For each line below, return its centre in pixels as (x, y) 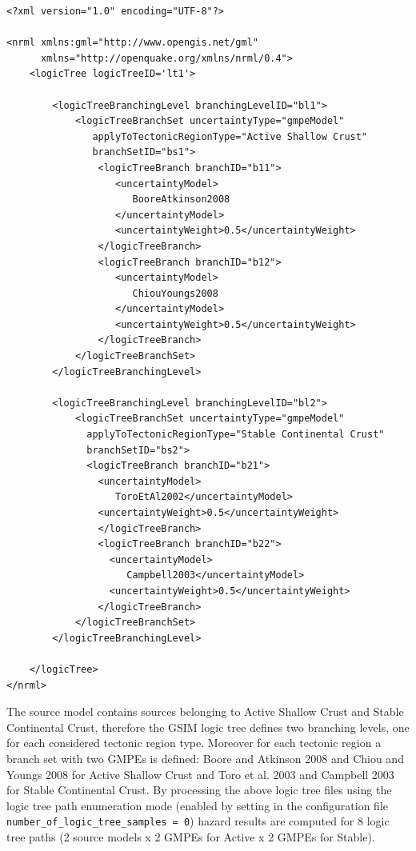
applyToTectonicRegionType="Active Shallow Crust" (230, 136)
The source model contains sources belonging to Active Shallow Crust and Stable (205, 711)
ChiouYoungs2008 (175, 293)
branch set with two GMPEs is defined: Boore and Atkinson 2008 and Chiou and (205, 758)
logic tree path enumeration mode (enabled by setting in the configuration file (197, 805)
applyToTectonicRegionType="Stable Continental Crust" (236, 435)
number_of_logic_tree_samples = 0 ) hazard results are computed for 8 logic (198, 821)
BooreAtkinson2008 (181, 200)
